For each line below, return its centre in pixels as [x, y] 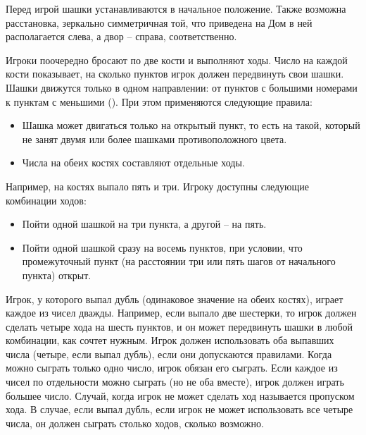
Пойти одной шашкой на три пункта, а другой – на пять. [144, 224]
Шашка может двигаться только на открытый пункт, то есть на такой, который [191, 125]
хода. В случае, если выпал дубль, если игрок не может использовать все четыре [179, 409]
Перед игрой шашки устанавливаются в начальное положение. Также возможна [176, 8]
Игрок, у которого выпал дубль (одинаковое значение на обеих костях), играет [175, 299]
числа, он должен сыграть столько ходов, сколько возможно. [135, 423]
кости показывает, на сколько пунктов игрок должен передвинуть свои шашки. [175, 74]
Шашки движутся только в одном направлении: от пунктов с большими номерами [182, 87]
